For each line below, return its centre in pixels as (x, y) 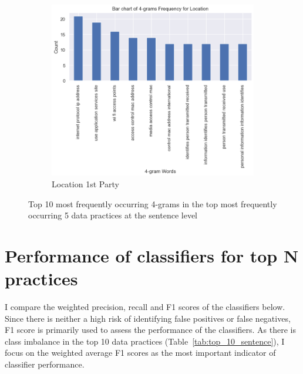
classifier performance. (45, 364)
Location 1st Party (85, 183)
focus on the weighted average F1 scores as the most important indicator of (140, 353)
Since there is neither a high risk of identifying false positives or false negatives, (148, 318)
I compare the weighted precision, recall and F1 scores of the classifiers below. (145, 307)
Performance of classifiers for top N (152, 255)
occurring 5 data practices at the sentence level (113, 215)
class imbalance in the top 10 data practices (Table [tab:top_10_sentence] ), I (145, 341)
